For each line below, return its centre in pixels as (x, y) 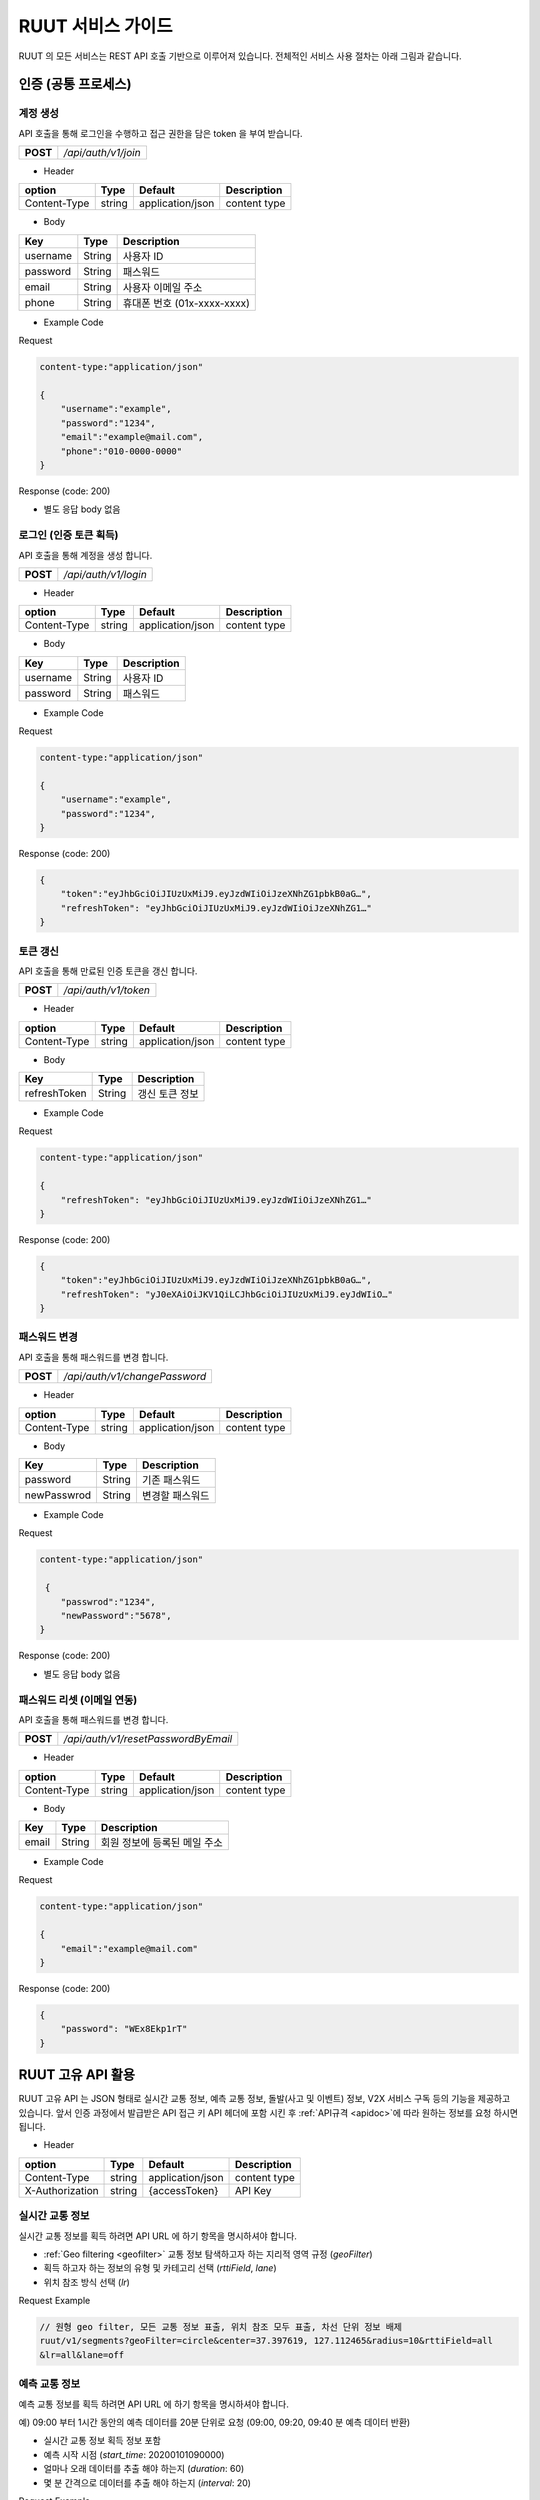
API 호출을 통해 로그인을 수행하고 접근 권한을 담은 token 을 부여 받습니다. (161, 133)
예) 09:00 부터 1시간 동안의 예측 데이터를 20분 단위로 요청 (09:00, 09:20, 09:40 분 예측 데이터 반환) (214, 2422)
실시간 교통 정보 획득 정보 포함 (102, 2441)
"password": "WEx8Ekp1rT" (124, 2029)
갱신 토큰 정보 (168, 1094)
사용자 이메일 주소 (162, 287)
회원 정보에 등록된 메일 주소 (162, 1843)
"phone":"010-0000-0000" (121, 451)
